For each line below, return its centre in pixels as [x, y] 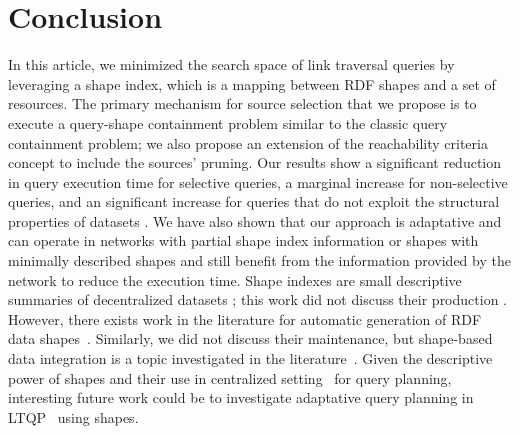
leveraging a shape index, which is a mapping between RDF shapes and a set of [252, 83]
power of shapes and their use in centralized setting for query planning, [230, 377]
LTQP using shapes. [73, 416]
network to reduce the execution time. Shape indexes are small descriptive [235, 279]
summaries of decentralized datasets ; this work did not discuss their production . [257, 299]
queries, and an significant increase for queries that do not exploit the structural [254, 201]
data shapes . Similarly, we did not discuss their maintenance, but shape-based [250, 338]
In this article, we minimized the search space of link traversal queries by [231, 64]
